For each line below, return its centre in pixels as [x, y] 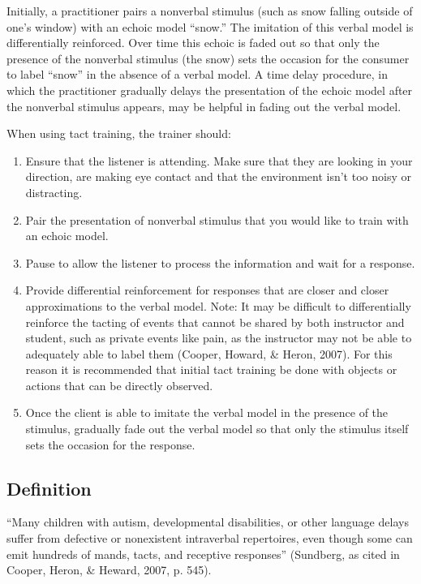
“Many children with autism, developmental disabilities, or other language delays [208, 522]
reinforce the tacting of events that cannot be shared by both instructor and [215, 322]
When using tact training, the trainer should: [119, 133]
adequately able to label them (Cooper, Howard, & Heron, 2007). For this [209, 353]
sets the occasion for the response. [110, 444]
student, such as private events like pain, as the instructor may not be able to [219, 338]
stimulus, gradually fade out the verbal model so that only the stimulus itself [217, 429]
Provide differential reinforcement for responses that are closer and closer [207, 290]
